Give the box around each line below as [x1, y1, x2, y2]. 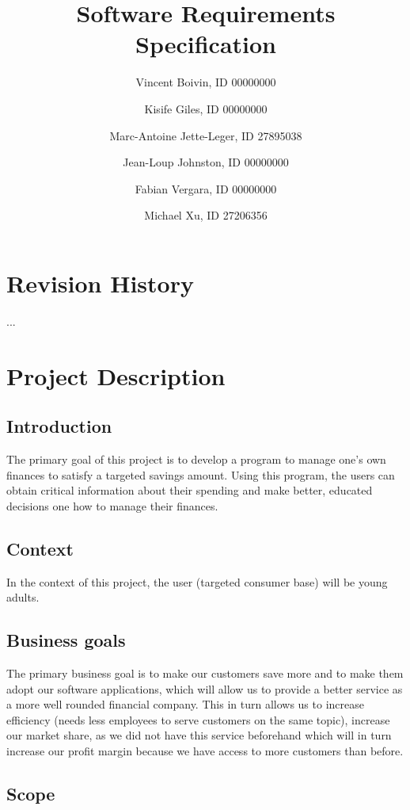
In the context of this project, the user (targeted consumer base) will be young [6, 573, 388, 590]
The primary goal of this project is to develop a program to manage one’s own [6, 450, 386, 467]
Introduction [6, 414, 112, 438]
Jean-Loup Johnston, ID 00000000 [123, 154, 289, 170]
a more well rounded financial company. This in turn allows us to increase [6, 696, 364, 713]
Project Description [6, 359, 226, 392]
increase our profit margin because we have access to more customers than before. [6, 742, 404, 758]
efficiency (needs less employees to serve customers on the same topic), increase [6, 711, 390, 728]
